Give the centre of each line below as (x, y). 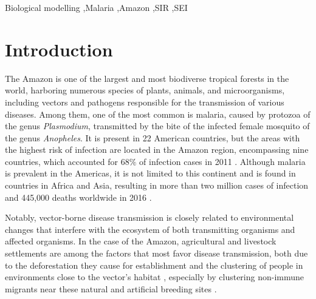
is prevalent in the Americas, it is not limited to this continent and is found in (150, 173)
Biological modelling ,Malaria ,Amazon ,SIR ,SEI (96, 7)
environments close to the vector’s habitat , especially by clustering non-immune (155, 277)
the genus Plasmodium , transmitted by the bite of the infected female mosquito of (157, 126)
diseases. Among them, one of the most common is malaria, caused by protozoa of (158, 114)
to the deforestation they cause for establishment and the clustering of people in (154, 265)
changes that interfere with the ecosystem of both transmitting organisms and (150, 229)
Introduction (59, 49)
